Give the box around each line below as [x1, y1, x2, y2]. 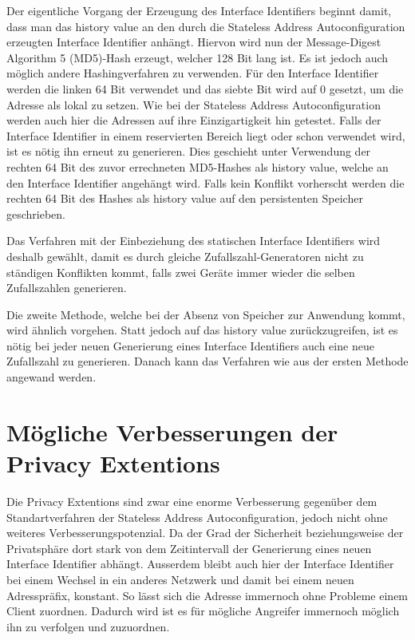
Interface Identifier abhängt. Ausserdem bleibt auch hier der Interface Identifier [6, 555, 394, 572]
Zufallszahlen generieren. [6, 279, 127, 296]
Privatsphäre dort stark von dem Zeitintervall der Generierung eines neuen [6, 539, 372, 556]
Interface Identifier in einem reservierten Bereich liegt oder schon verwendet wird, [6, 127, 405, 144]
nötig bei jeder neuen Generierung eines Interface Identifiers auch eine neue [6, 337, 374, 354]
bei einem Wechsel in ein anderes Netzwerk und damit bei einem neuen [6, 571, 354, 587]
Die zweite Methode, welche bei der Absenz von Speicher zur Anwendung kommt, [6, 306, 405, 322]
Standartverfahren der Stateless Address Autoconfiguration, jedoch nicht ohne [6, 508, 388, 525]
